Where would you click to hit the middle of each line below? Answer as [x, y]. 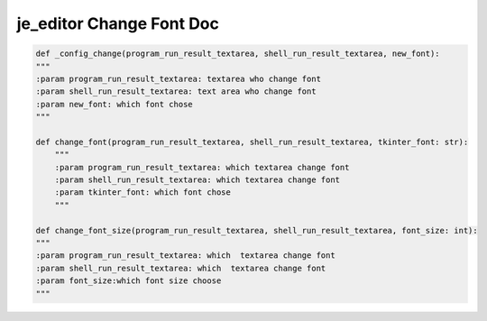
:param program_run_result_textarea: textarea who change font [179, 78]
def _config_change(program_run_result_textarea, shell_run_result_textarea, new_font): [238, 54]
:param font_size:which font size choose [129, 281]
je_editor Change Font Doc [118, 23]
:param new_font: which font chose [114, 104]
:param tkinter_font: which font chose [143, 193]
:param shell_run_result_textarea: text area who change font [176, 92]
